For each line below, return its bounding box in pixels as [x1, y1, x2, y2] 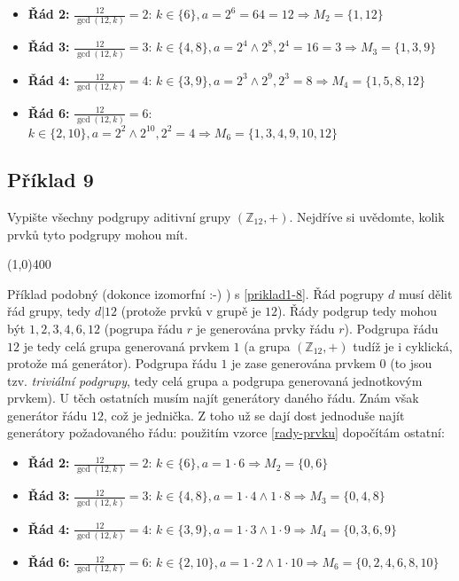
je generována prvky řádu [196, 318, 335, 337]
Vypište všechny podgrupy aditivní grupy [7, 207, 231, 225]
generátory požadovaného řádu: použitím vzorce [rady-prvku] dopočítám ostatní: [7, 423, 445, 442]
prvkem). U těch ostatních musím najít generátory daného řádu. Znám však [7, 389, 419, 407]
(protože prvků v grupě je [121, 302, 261, 320]
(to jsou [390, 354, 432, 373]
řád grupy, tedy [7, 302, 91, 320]
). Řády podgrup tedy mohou [277, 302, 437, 320]
